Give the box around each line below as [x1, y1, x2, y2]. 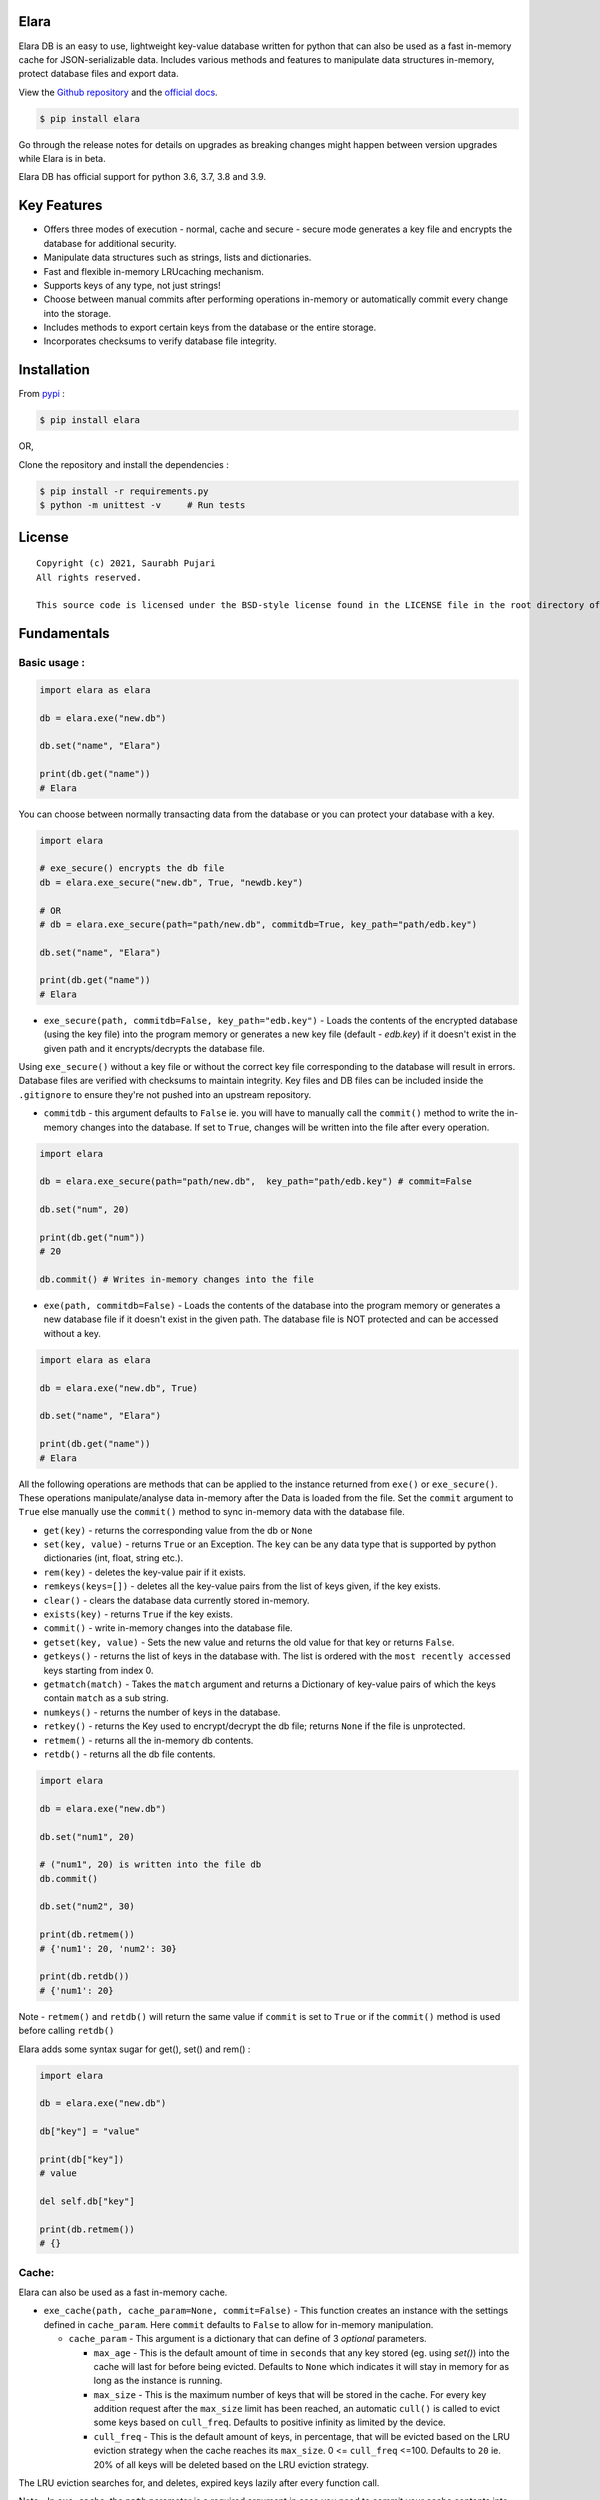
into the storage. [43, 307, 112, 319]
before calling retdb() [18, 2025, 115, 2037]
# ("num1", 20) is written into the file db [39, 1859, 262, 1870]
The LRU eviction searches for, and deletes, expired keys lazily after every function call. [18, 2477, 380, 2489]
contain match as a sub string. [43, 1692, 169, 1704]
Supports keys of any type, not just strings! [43, 279, 221, 291]
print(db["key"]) [39, 2153, 125, 2165]
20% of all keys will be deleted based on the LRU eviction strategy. [93, 2458, 370, 2470]
